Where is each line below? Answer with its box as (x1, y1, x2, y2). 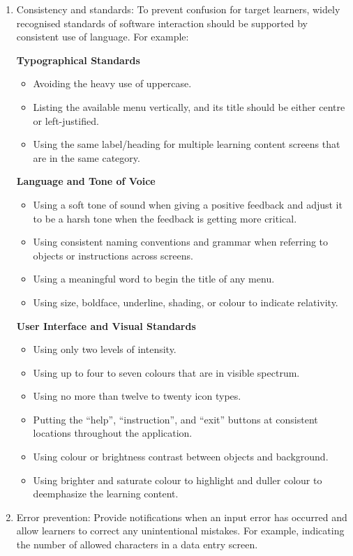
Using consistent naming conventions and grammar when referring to (33, 234, 329, 249)
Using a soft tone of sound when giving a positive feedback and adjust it (33, 197, 343, 211)
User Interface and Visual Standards (16, 318, 196, 333)
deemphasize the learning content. (33, 486, 179, 501)
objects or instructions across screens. (33, 248, 193, 262)
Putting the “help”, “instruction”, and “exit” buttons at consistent (33, 412, 318, 426)
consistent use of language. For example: (16, 29, 189, 44)
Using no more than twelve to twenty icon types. (33, 389, 241, 403)
